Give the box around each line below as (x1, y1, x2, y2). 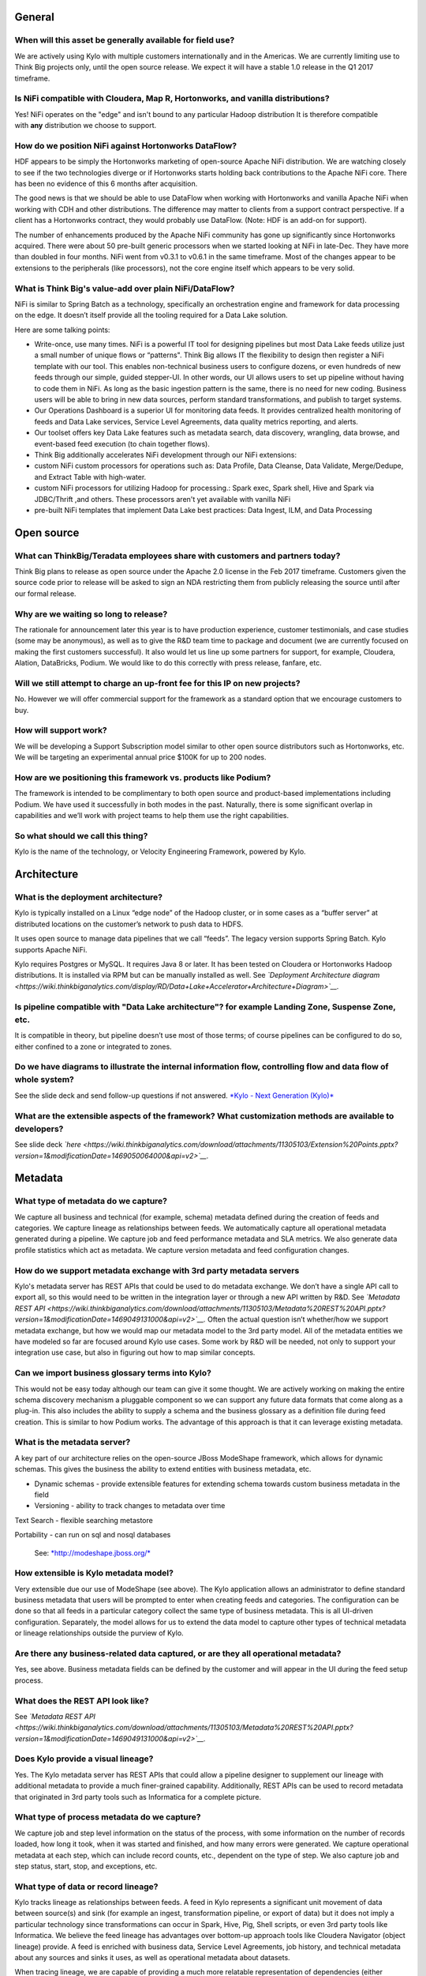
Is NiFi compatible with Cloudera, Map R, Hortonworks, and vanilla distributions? (14, 93, 331, 104)
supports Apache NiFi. (14, 945, 88, 954)
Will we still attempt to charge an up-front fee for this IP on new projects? (14, 677, 301, 688)
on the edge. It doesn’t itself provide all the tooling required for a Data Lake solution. (14, 311, 288, 320)
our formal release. (14, 589, 77, 598)
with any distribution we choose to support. (14, 121, 157, 130)
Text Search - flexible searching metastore (14, 1515, 153, 1525)
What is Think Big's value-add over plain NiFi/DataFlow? (14, 283, 235, 294)
